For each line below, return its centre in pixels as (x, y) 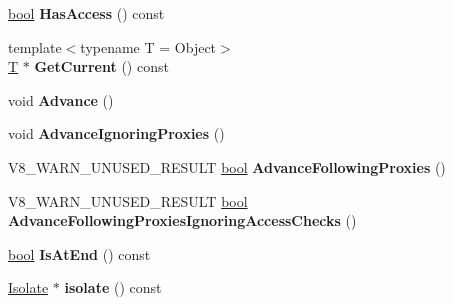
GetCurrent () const (101, 66)
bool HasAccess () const (86, 13)
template (35, 46)
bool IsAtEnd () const (79, 253)
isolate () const (113, 287)
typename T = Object (148, 46)
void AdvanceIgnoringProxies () (116, 133)
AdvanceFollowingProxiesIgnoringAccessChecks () (182, 220)
